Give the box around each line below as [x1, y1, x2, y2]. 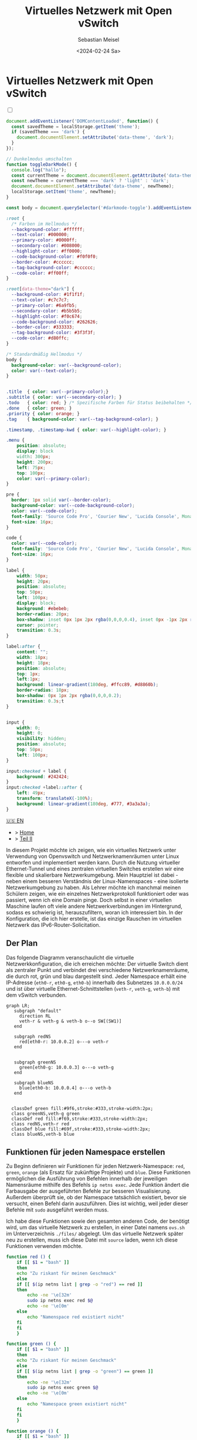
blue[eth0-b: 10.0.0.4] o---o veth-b [19, 1085, 111, 1091]
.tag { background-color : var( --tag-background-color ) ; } [6, 416, 159, 422]
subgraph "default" [13, 1008, 62, 1014]
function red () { [6, 1254, 51, 1260]
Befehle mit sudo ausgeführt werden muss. [6, 1206, 109, 1213]
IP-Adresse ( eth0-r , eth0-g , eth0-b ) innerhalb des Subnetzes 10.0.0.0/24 [6, 979, 183, 986]
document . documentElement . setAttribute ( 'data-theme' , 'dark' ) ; [16, 134, 175, 140]
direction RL [19, 1013, 51, 1019]
